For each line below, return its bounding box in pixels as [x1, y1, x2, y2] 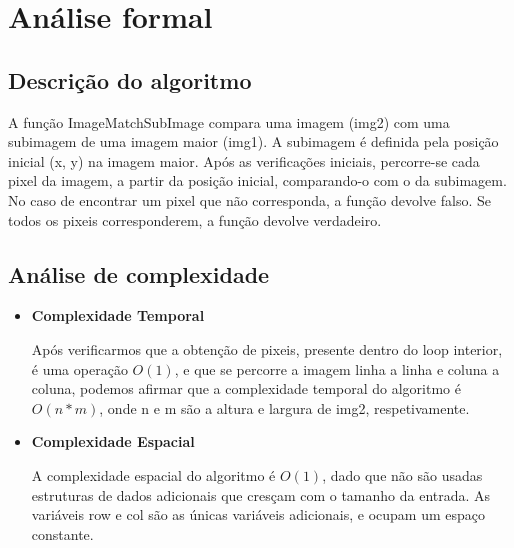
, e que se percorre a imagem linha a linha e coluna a [174, 358, 500, 379]
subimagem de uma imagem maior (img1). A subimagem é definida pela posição [8, 131, 499, 152]
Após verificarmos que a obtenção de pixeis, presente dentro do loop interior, [31, 338, 503, 359]
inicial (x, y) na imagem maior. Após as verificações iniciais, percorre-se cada [8, 150, 480, 171]
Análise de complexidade [8, 258, 270, 289]
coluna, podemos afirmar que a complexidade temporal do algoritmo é [31, 378, 461, 399]
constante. [31, 523, 94, 544]
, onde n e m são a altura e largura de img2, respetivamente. [99, 397, 470, 418]
